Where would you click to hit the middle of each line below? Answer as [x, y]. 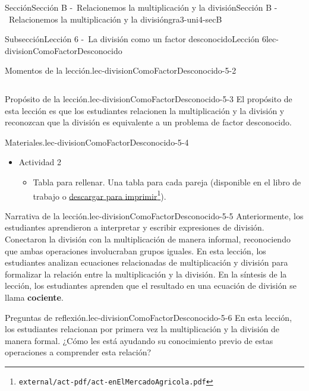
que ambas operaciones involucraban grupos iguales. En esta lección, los [135, 250]
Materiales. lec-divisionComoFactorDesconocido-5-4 [97, 142]
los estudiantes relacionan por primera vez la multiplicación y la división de [142, 329]
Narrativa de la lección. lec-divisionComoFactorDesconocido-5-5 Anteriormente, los [154, 215]
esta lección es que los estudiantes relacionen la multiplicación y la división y [145, 110]
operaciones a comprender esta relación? [78, 352]
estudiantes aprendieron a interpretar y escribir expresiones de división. [135, 227]
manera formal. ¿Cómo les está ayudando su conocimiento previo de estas [139, 340]
